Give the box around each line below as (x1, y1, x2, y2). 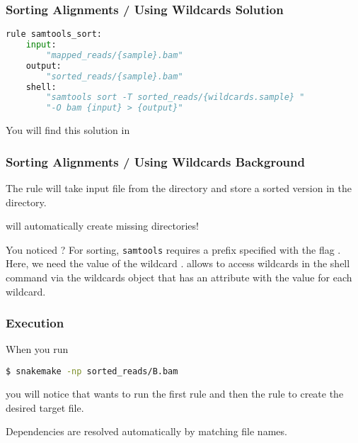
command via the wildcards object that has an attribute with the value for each (6, 270, 352, 285)
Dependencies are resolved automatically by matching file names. (6, 424, 287, 439)
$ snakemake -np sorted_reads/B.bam (6, 366, 178, 377)
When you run (6, 342, 69, 357)
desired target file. (6, 400, 84, 415)
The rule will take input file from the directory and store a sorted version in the (6, 181, 352, 196)
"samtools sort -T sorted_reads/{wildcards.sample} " (46, 92, 305, 103)
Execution (6, 314, 64, 332)
